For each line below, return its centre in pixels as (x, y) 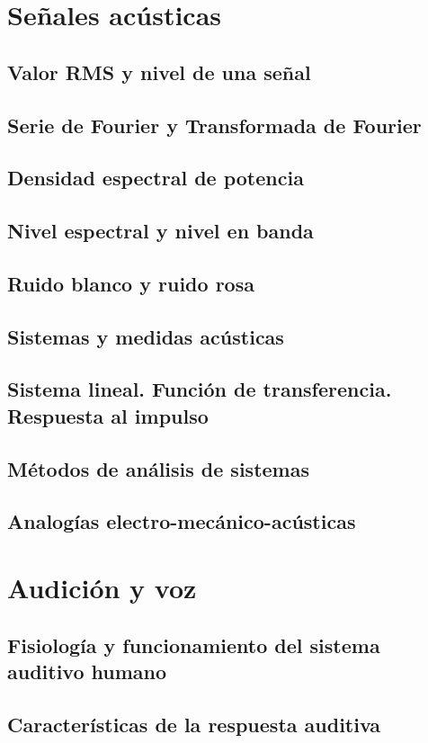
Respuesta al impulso (108, 415)
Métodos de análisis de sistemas (158, 468)
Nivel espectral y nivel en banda (160, 231)
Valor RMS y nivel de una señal (159, 72)
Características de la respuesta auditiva (194, 724)
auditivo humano (87, 671)
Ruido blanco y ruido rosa (131, 283)
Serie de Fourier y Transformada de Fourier (214, 125)
